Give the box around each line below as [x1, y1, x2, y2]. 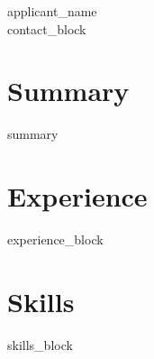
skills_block [7, 335, 73, 354]
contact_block [7, 19, 86, 38]
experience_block [7, 230, 104, 249]
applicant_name [7, 2, 97, 20]
